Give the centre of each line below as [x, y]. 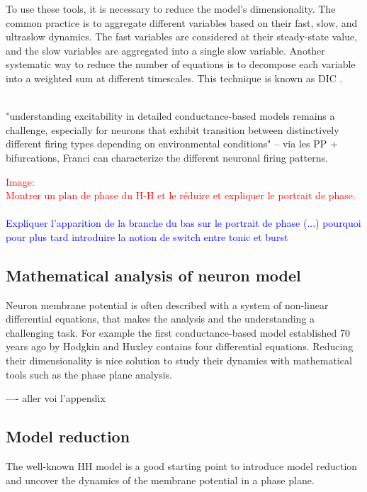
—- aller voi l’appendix [56, 398]
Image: [20, 181]
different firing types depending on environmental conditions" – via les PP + [172, 144]
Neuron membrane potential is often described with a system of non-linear [167, 304]
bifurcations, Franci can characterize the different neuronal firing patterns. [167, 157]
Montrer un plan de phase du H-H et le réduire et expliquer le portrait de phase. [181, 195]
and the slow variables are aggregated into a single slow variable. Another [165, 50]
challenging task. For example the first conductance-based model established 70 [178, 332]
